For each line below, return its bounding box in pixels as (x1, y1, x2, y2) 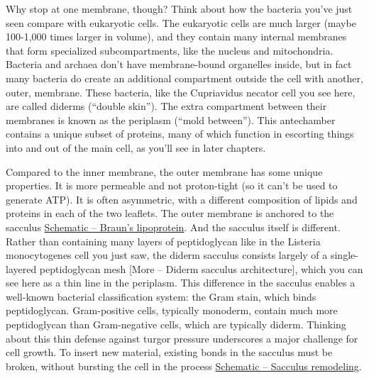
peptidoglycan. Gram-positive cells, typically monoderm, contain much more (6, 303, 338, 318)
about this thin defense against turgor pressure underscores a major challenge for (6, 330, 358, 345)
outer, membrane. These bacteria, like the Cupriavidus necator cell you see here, (6, 84, 356, 99)
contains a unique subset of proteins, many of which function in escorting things (6, 126, 354, 141)
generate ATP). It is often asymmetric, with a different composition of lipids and (6, 191, 358, 206)
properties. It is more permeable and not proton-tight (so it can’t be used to (6, 178, 338, 193)
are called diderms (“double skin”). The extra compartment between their (6, 99, 327, 113)
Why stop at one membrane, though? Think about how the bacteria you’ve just (6, 1, 353, 16)
